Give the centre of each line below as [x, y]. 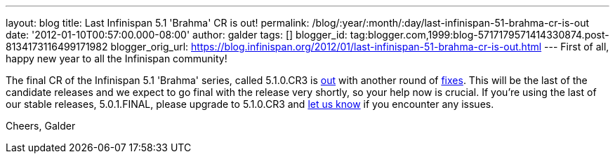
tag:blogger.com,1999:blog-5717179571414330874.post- [480, 35]
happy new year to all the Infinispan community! [117, 58]
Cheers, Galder [41, 126]
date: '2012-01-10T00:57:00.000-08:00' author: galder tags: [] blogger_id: [177, 35]
